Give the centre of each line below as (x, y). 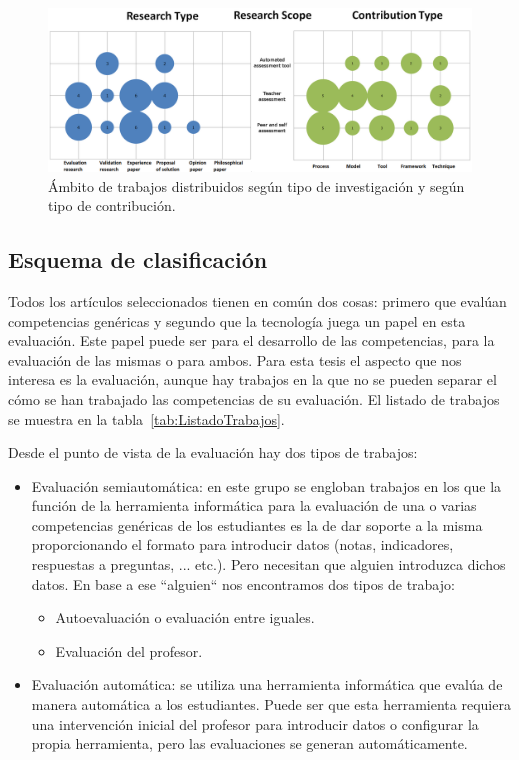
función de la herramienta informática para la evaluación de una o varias (254, 505)
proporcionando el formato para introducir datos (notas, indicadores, (242, 544)
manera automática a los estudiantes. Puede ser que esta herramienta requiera (271, 704)
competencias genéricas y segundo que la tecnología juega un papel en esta (237, 320)
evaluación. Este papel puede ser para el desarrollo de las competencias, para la (251, 340)
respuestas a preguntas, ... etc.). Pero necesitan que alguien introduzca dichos (268, 564)
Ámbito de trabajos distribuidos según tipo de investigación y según (256, 185)
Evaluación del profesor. (129, 650)
